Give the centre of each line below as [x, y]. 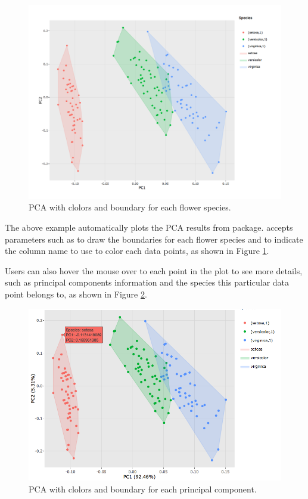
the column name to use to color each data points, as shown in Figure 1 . [137, 251]
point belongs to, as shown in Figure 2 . [76, 294]
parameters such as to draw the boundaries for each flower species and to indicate [154, 239]
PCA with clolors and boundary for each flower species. [130, 207]
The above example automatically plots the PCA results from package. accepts [149, 227]
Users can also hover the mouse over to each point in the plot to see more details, [154, 270]
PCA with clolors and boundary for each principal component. [143, 489]
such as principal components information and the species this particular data [147, 282]
